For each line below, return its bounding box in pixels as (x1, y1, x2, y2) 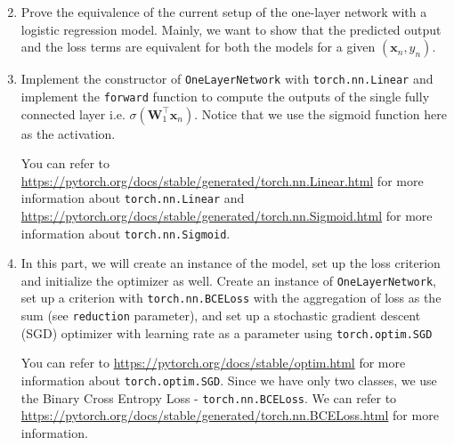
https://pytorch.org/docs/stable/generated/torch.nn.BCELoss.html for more (20, 406, 439, 425)
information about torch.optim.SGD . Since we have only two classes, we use (20, 371, 437, 389)
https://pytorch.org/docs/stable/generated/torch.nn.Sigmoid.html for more (20, 206, 433, 224)
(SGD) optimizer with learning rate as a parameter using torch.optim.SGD (20, 323, 433, 342)
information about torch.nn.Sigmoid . (20, 223, 231, 242)
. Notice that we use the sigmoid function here (194, 104, 447, 123)
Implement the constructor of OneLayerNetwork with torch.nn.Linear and (20, 69, 434, 88)
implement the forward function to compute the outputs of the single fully (20, 86, 430, 105)
